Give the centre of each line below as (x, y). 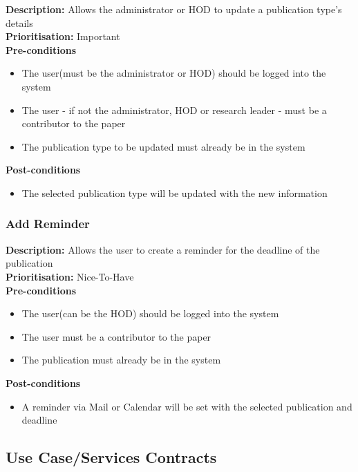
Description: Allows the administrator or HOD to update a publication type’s (174, 9)
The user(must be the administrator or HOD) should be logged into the (174, 73)
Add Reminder (48, 224)
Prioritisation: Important (63, 36)
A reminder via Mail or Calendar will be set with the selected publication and (187, 406)
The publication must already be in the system (121, 360)
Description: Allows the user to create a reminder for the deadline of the (163, 249)
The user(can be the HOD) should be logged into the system (150, 313)
